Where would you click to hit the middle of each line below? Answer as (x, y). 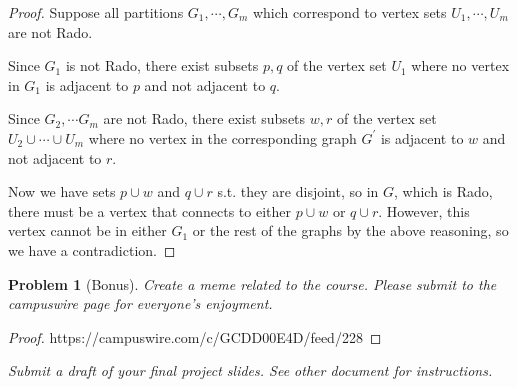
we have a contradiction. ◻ (92, 249)
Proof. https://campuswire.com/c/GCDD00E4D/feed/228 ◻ (195, 336)
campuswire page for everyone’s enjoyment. (140, 303)
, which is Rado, (443, 191)
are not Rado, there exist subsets (204, 118)
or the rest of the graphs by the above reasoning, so (350, 230)
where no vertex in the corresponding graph (222, 137)
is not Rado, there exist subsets (162, 65)
